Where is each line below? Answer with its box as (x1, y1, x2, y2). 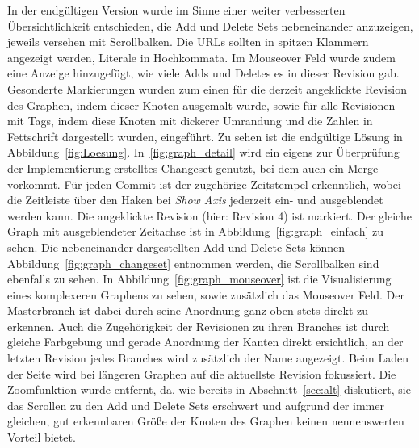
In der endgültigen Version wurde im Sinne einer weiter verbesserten (7, 2, 346, 18)
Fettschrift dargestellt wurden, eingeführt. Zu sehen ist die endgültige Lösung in (7, 128, 403, 144)
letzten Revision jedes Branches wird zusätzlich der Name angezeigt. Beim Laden (7, 350, 409, 366)
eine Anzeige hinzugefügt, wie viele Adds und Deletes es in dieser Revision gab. (7, 65, 400, 82)
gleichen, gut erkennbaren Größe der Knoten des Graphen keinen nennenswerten (7, 412, 404, 429)
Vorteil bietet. (7, 429, 76, 446)
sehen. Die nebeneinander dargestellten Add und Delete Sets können (7, 238, 345, 255)
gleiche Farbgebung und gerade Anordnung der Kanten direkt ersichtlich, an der (7, 333, 404, 350)
